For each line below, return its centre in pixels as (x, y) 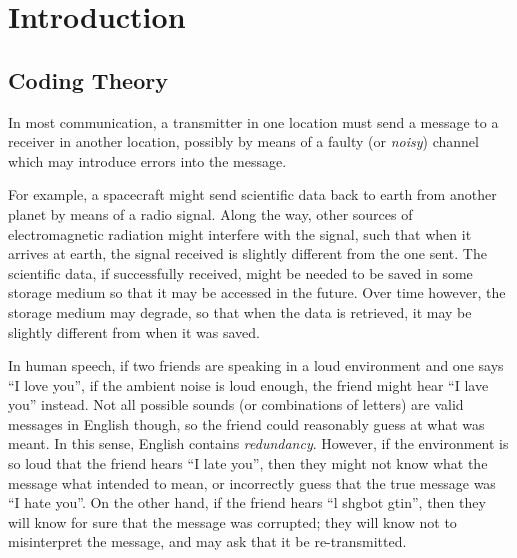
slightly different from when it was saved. (134, 331)
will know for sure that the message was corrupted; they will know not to (232, 521)
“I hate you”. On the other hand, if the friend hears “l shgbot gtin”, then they (247, 502)
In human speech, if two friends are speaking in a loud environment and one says (256, 365)
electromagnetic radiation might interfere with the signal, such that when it (240, 233)
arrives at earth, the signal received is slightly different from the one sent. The (247, 253)
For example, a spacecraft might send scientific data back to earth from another (252, 194)
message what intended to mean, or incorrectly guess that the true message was (252, 482)
